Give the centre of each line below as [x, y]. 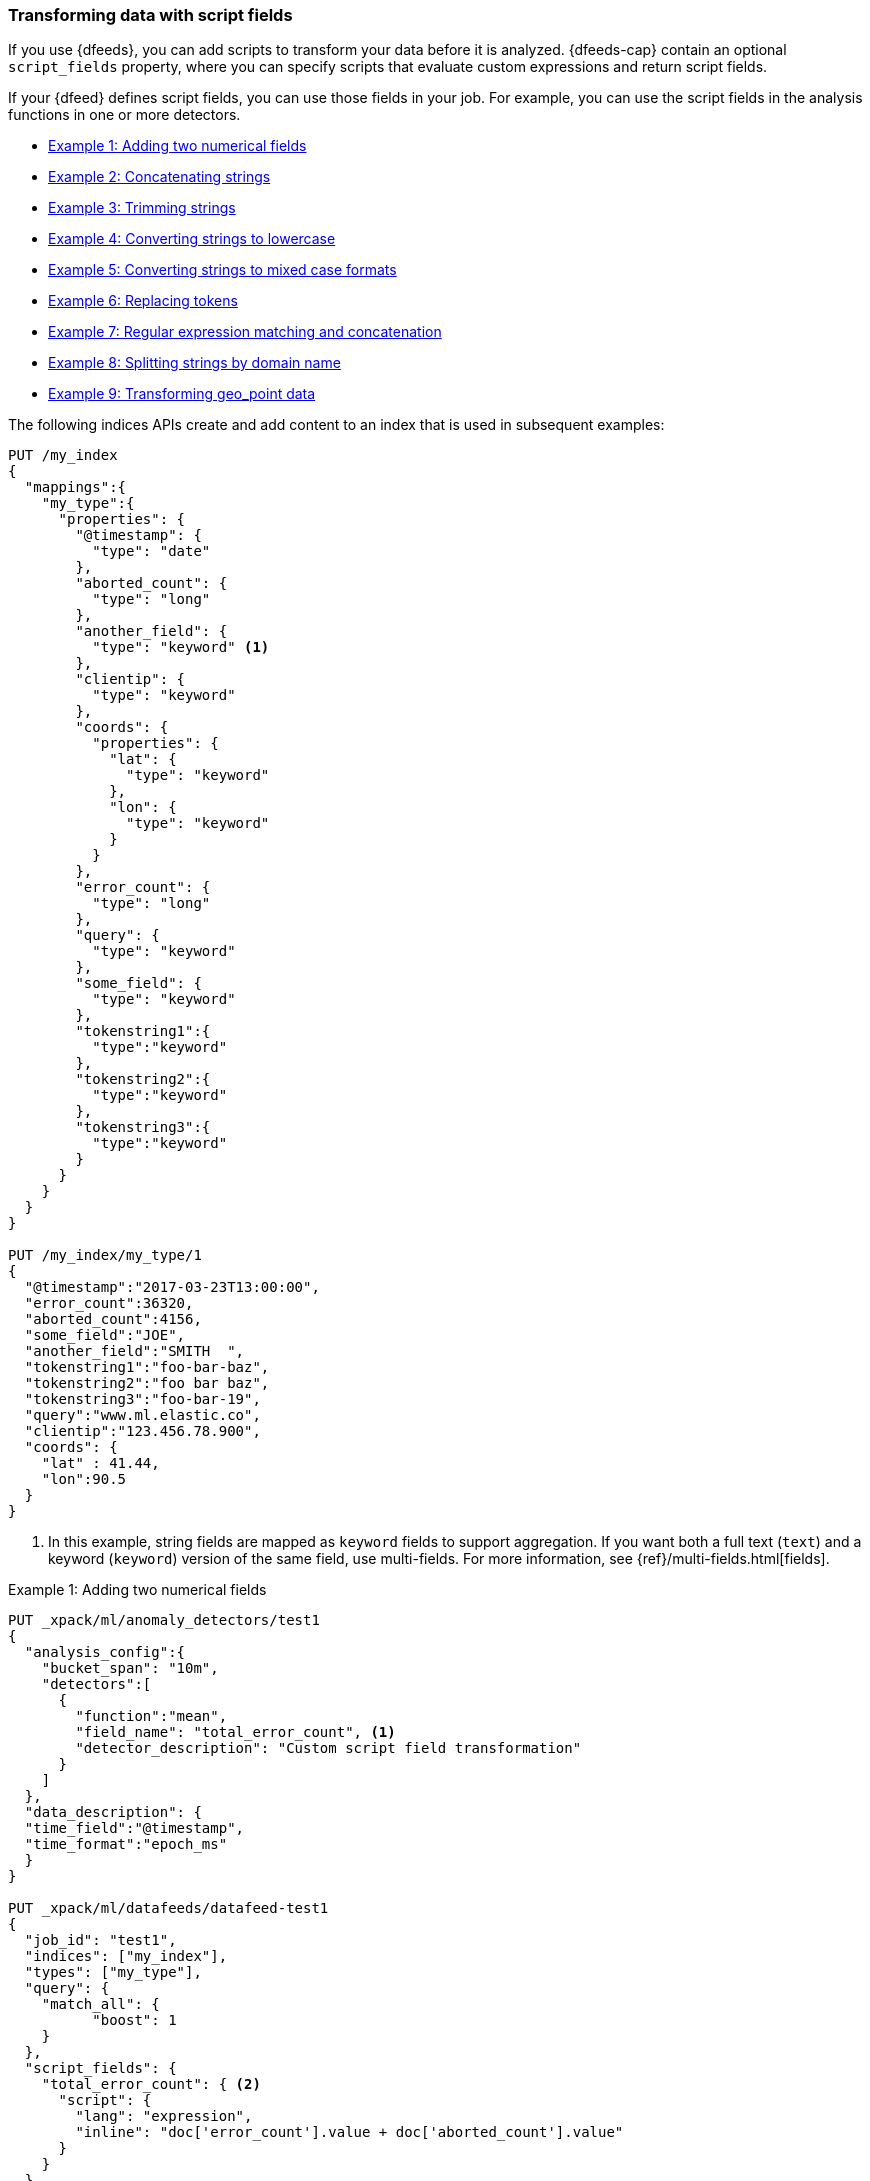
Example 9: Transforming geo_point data [182, 394]
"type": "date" [151, 551]
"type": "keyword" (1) [181, 647]
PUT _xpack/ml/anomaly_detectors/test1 [164, 1620]
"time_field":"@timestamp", [134, 1828]
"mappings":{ [75, 487]
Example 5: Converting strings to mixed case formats [222, 270]
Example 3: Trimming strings [142, 208]
